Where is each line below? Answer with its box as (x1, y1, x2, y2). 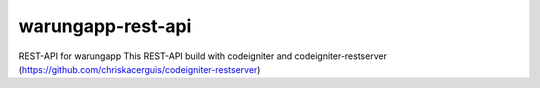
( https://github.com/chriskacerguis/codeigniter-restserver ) (18, 63, 261, 75)
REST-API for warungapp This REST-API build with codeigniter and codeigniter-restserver (18, 50, 387, 62)
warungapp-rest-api (18, 15, 192, 37)
